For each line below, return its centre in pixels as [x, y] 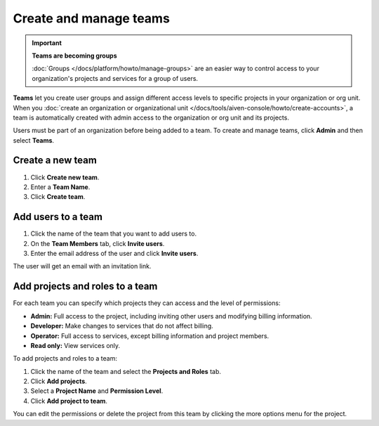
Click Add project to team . [69, 401]
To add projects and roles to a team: [65, 359]
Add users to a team [58, 217]
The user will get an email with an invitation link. [82, 266]
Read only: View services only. [75, 345]
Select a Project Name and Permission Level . [97, 391]
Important [47, 43]
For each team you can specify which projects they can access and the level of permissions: [147, 303]
